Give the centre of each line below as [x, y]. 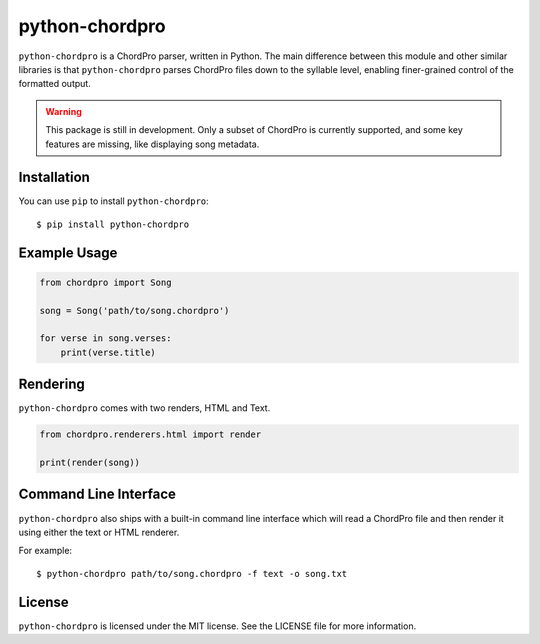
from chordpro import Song [105, 282]
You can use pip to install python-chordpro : [113, 201]
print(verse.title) [108, 352]
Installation [54, 177]
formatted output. [55, 84]
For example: [45, 551]
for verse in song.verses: [105, 338]
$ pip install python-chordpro [113, 224]
